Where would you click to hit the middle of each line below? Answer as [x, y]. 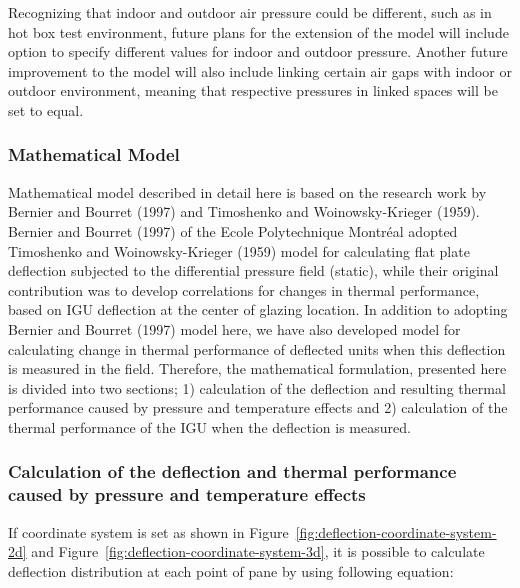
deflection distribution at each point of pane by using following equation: [231, 570]
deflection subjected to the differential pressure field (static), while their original [253, 270]
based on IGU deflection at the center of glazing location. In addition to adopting [258, 309]
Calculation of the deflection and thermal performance [232, 471]
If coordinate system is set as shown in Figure [148, 531]
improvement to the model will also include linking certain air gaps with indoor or [260, 70]
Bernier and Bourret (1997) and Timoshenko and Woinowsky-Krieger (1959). [244, 211]
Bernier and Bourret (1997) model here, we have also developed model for [234, 328]
